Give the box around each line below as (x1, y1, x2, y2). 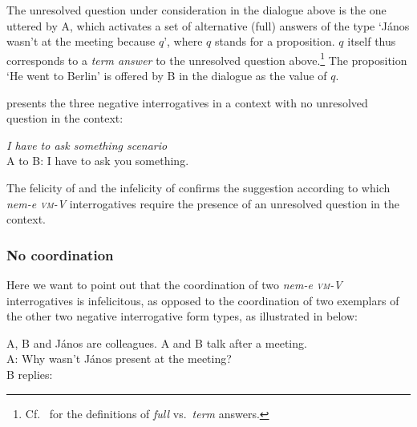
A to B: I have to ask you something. (6, 152, 189, 169)
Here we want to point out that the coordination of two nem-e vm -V (6, 276, 342, 292)
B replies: (6, 365, 53, 382)
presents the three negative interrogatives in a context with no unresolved (6, 94, 368, 111)
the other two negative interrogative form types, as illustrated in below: (6, 308, 358, 324)
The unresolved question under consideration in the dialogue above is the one (6, 2, 387, 18)
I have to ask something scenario (6, 136, 168, 153)
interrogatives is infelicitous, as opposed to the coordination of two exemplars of (6, 292, 399, 308)
